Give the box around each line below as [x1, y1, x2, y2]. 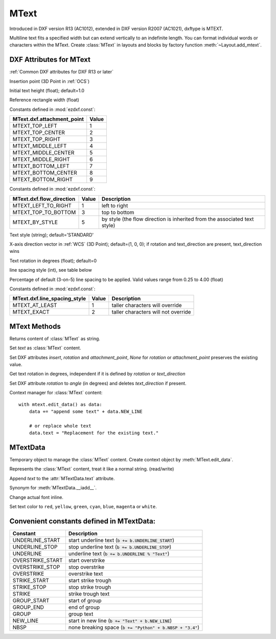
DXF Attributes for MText [9, 55, 91, 64]
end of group [68, 603, 100, 610]
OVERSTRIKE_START [12, 557, 63, 564]
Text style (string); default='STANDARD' [9, 231, 94, 238]
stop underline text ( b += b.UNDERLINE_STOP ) [68, 543, 172, 550]
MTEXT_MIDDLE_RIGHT [12, 156, 70, 163]
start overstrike [68, 557, 105, 564]
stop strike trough [68, 583, 111, 590]
